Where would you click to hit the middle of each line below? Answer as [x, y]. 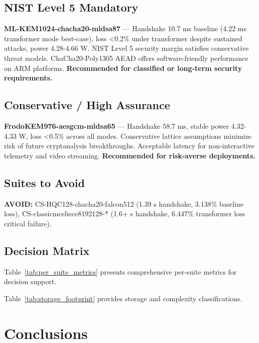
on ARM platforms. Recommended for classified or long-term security [123, 68]
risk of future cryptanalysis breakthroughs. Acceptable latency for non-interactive [129, 146]
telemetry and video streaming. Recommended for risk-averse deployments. [130, 155]
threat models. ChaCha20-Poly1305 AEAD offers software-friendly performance [126, 58]
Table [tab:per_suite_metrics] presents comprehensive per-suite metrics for [120, 271]
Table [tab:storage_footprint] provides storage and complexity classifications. [123, 298]
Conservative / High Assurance [87, 105]
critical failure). [28, 223]
